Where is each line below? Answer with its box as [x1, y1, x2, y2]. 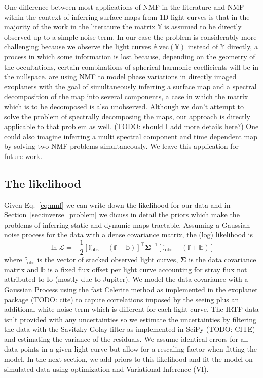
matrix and [4, 264, 39, 274]
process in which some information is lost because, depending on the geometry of [4, 51, 255, 61]
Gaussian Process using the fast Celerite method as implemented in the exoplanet [4, 283, 258, 294]
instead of [187, 41, 218, 52]
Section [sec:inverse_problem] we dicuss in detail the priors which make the [4, 209, 240, 220]
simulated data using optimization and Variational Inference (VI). [4, 363, 209, 374]
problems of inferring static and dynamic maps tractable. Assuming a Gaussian [4, 219, 250, 230]
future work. [4, 150, 43, 161]
